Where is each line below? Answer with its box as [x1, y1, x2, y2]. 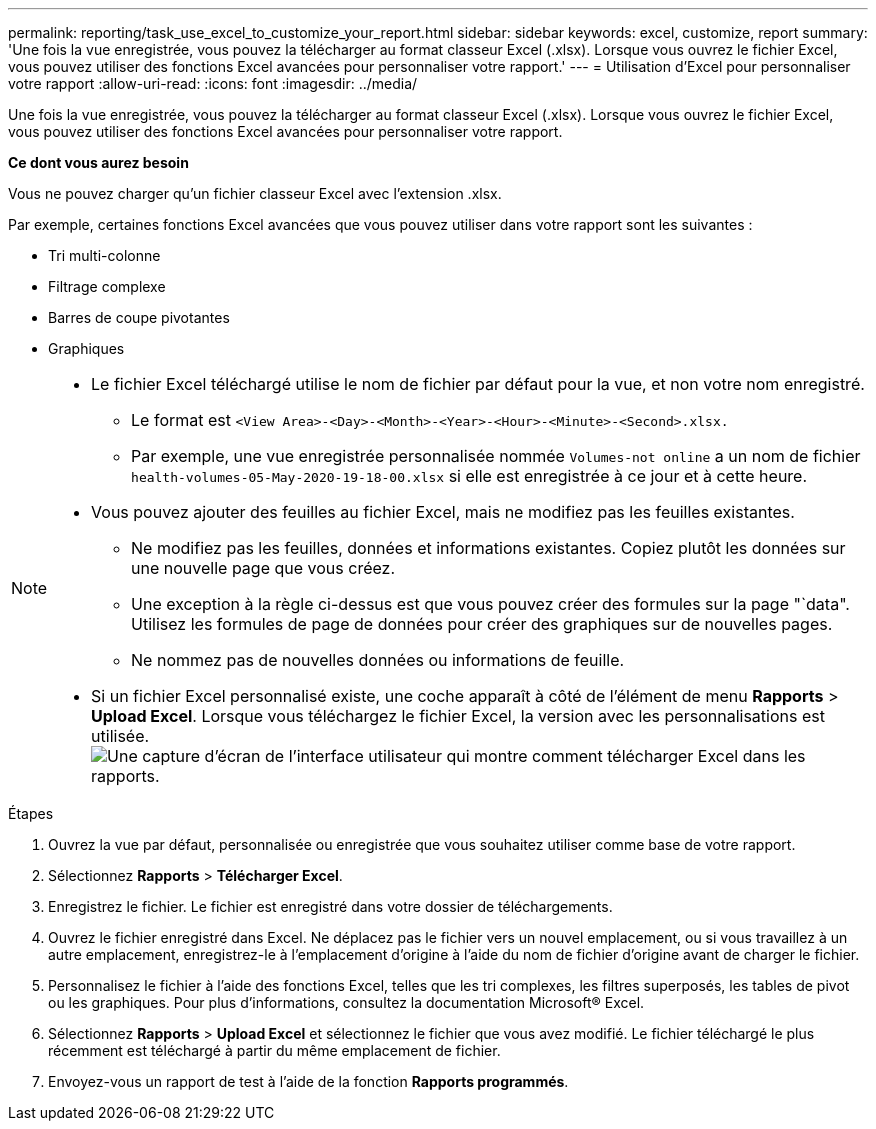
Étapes [8, 805, 54, 822]
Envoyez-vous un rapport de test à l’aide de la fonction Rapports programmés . [48, 1073, 569, 1090]
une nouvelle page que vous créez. [131, 558, 396, 578]
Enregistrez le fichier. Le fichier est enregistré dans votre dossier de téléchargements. [48, 898, 613, 915]
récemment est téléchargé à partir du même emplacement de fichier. [48, 1042, 501, 1059]
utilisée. [91, 726, 150, 746]
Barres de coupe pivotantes [48, 309, 230, 326]
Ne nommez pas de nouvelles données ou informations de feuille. [131, 650, 625, 670]
